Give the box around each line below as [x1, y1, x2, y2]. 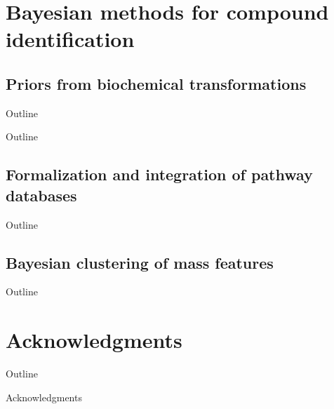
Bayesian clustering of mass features [6, 251, 274, 273]
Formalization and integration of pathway [6, 163, 313, 185]
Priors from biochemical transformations [6, 72, 307, 94]
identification [6, 25, 135, 53]
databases [6, 184, 77, 206]
